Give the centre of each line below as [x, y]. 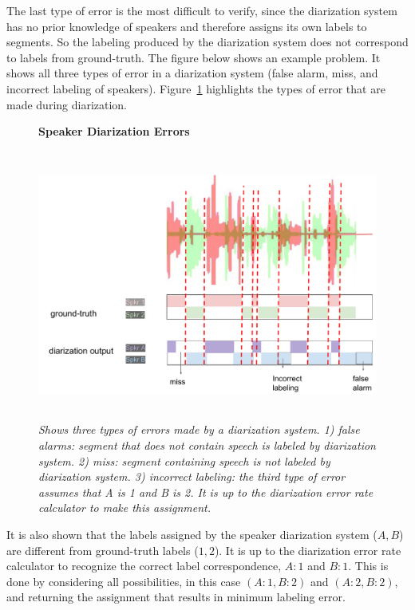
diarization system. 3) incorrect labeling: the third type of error [192, 476]
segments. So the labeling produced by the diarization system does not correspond [207, 42]
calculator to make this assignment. [125, 508]
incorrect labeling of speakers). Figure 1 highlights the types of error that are [196, 88]
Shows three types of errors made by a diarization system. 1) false [199, 429]
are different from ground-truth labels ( [103, 550]
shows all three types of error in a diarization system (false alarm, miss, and [192, 73]
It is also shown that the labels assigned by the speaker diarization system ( [192, 534]
